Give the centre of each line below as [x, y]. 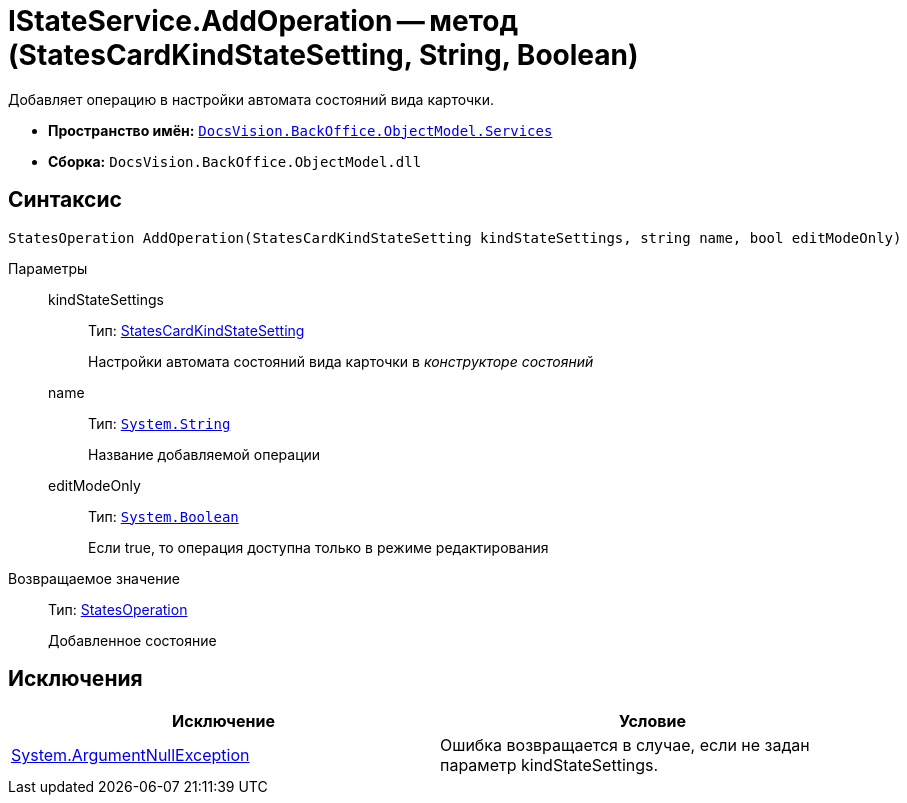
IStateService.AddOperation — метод [263, 21]
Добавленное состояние [132, 640]
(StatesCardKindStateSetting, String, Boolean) [323, 55]
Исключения [75, 679]
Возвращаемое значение [94, 578]
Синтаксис [65, 200]
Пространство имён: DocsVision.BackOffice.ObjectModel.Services [300, 130]
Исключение [223, 721]
